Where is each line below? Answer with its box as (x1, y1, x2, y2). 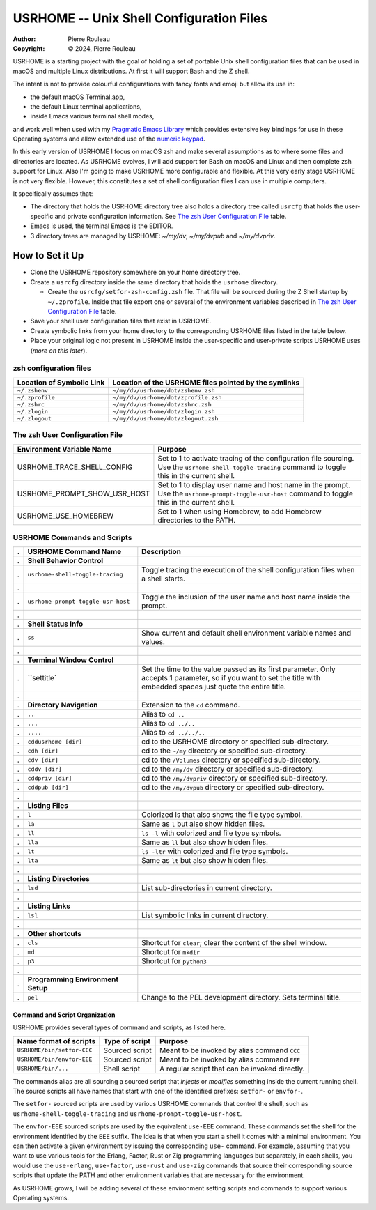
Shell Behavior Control (27, 556, 104, 566)
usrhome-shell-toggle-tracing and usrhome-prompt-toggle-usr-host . (13, 1109, 242, 1118)
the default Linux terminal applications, (30, 102, 142, 111)
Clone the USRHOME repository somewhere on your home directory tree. (30, 268, 241, 277)
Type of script (103, 1036, 151, 1046)
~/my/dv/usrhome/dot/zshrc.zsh (112, 401, 212, 408)
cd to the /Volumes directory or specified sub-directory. (141, 755, 321, 765)
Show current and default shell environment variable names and (141, 628, 352, 638)
